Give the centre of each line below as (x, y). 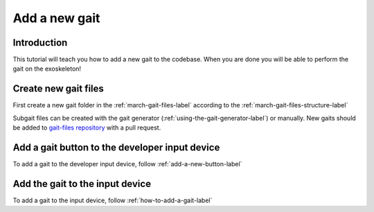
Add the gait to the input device (82, 184)
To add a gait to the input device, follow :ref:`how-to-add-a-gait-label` (113, 200)
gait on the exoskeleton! (47, 69)
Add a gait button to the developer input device (116, 147)
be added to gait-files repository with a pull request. (87, 127)
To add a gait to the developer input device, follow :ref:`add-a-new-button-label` (127, 164)
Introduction (40, 43)
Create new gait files (58, 89)
